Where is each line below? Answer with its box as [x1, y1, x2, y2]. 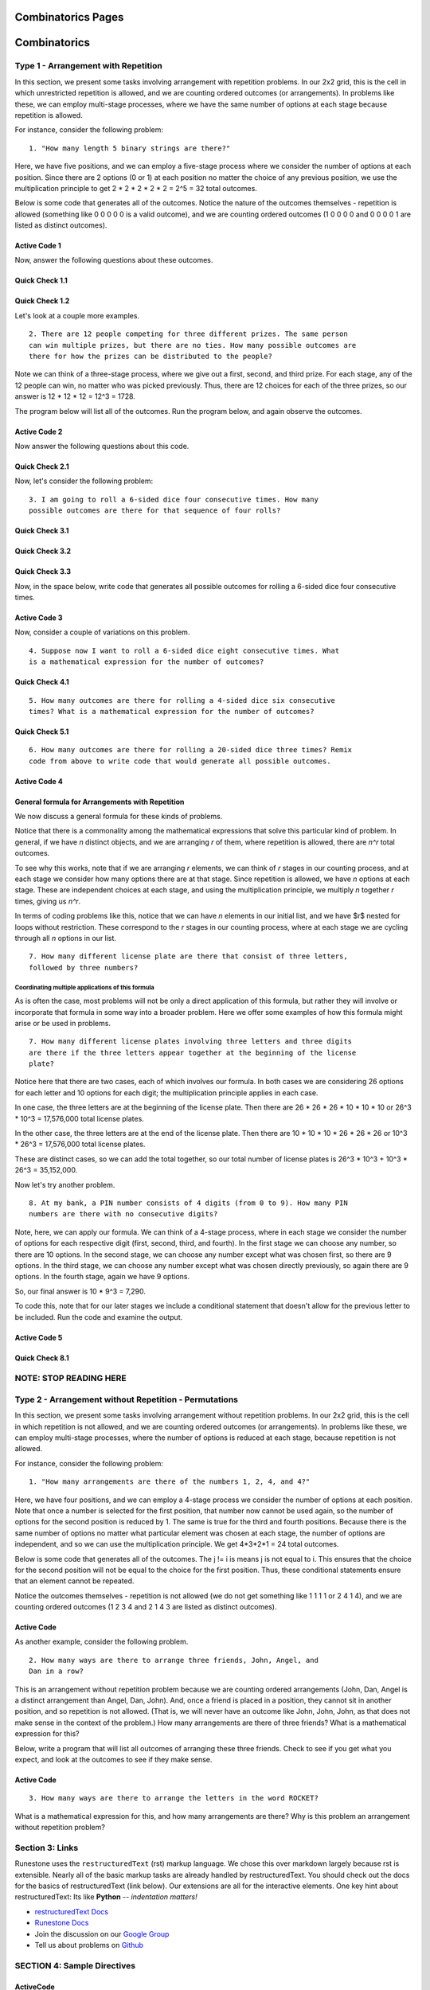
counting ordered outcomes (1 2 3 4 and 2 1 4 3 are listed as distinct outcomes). [14, 1602, 277, 1612]
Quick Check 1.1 [14, 275, 68, 286]
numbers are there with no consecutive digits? [29, 1210, 218, 1219]
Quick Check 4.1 [14, 677, 69, 687]
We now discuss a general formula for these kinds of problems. [14, 812, 223, 821]
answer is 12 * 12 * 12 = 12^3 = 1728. [14, 392, 135, 401]
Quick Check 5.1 [14, 727, 69, 736]
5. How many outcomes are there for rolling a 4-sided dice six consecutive [29, 696, 336, 704]
